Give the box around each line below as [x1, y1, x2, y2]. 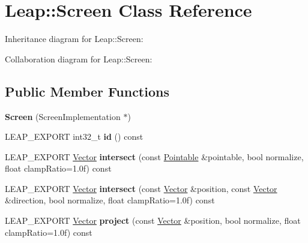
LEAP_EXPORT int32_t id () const [5, 130, 143, 143]
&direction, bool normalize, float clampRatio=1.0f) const [5, 194, 215, 206]
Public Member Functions [5, 82, 169, 100]
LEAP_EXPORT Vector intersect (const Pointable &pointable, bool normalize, [5, 150, 304, 163]
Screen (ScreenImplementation [5, 110, 121, 122]
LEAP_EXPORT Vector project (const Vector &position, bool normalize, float [5, 214, 301, 227]
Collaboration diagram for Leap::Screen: [5, 52, 152, 65]
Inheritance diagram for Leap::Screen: [5, 32, 143, 45]
